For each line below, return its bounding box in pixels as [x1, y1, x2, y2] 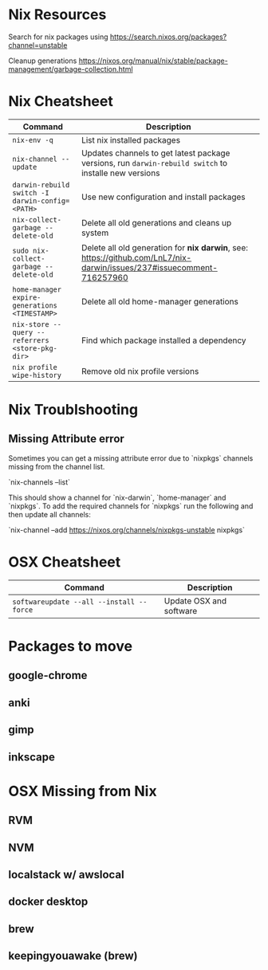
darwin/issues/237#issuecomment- [81, 261, 218, 273]
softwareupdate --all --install [12, 597, 136, 607]
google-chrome [8, 669, 88, 682]
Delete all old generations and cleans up [81, 217, 232, 228]
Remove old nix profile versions [81, 365, 199, 376]
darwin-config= [12, 196, 70, 205]
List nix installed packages [81, 134, 181, 145]
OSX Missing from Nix [8, 782, 157, 800]
